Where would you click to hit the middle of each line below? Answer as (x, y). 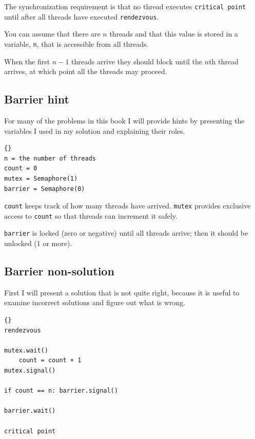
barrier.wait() (30, 411)
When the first (27, 61)
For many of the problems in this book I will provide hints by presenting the (124, 120)
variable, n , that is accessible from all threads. (76, 43)
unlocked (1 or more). (38, 243)
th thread (224, 61)
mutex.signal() (30, 371)
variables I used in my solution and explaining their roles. (95, 130)
